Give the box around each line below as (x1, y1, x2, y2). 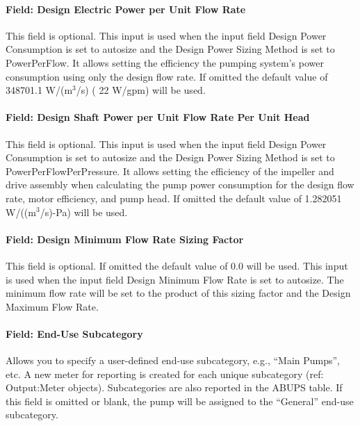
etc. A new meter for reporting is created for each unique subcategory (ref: (6, 366, 324, 381)
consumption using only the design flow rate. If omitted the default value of (6, 69, 328, 83)
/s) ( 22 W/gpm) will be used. (76, 83, 206, 97)
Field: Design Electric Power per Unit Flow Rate (6, 1, 246, 16)
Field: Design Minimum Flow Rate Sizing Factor (6, 231, 244, 246)
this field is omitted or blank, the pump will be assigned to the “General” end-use (6, 393, 354, 408)
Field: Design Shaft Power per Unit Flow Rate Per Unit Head (6, 110, 310, 124)
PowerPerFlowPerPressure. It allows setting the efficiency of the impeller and (6, 163, 334, 178)
